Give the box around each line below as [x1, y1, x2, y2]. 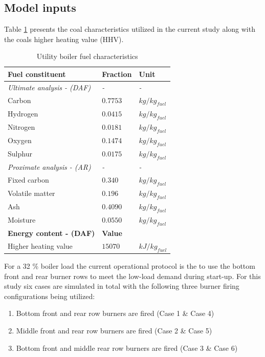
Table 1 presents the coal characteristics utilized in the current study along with [4, 24, 255, 34]
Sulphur [8, 148, 32, 159]
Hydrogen [8, 108, 38, 119]
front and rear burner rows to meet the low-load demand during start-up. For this [4, 270, 261, 281]
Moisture [8, 214, 36, 225]
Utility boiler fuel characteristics [36, 51, 138, 62]
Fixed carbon [8, 174, 49, 185]
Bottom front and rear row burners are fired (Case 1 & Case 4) [16, 308, 214, 319]
